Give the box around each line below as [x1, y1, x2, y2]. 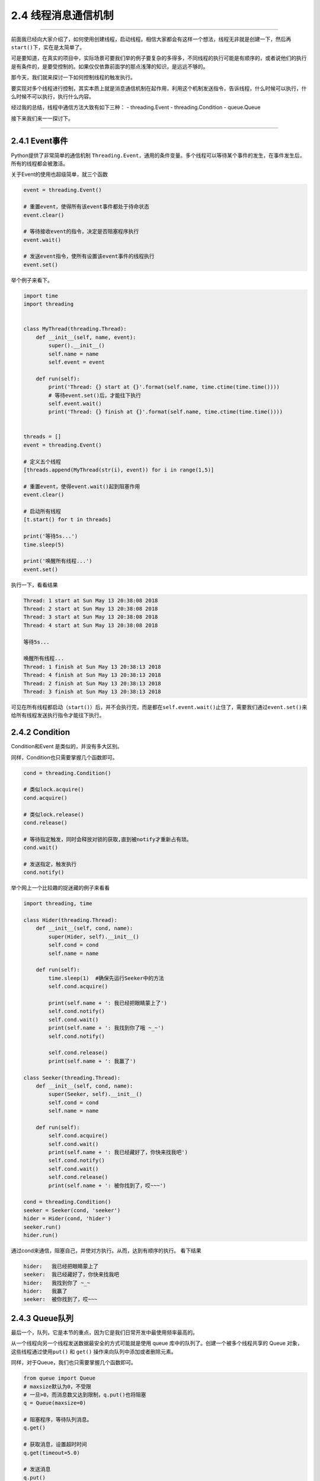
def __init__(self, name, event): [36, 334, 136, 341]
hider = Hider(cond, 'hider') [23, 1215, 111, 1222]
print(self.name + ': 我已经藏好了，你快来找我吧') [48, 1149, 188, 1156]
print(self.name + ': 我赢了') [48, 1057, 136, 1065]
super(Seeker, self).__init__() [48, 1091, 142, 1098]
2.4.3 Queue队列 [11, 1313, 74, 1323]
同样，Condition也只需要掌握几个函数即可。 [11, 754, 118, 761]
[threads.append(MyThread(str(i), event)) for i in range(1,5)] [23, 467, 215, 473]
